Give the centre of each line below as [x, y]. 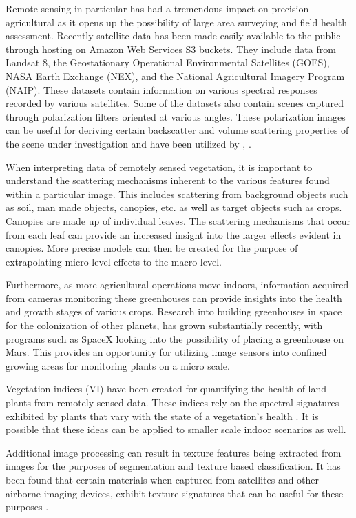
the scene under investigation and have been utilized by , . [128, 143]
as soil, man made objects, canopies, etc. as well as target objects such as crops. [174, 207]
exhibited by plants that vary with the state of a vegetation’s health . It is [162, 416]
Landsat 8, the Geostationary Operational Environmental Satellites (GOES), [168, 62]
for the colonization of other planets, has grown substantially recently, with [164, 325]
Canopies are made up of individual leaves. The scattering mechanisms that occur [178, 220]
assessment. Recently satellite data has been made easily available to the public [173, 36]
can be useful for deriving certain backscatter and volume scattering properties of [177, 130]
